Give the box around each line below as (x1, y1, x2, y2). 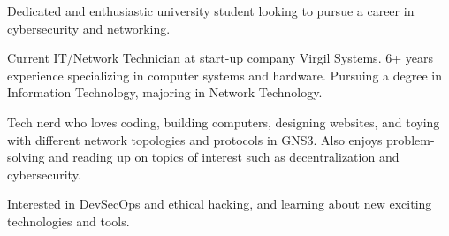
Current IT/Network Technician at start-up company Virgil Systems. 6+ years (7, 49, 433, 67)
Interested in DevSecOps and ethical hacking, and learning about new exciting (7, 194, 432, 213)
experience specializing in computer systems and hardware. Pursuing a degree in (7, 65, 442, 84)
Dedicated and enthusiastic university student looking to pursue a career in (7, 2, 415, 19)
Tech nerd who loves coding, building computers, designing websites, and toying (7, 112, 440, 131)
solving (7, 148, 45, 166)
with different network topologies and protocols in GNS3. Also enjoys (7, 130, 383, 148)
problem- (386, 130, 435, 148)
